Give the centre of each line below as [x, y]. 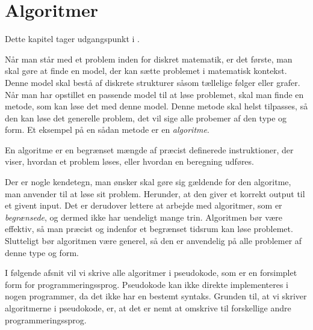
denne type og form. [42, 252]
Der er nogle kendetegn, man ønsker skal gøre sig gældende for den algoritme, [148, 182]
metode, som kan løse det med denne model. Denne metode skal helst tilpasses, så [156, 106]
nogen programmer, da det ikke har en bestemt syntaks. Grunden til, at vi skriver [156, 296]
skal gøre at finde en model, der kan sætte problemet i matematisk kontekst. [146, 71]
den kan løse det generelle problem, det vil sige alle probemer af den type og [146, 118]
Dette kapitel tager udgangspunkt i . [72, 39]
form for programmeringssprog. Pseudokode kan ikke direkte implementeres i [147, 284]
